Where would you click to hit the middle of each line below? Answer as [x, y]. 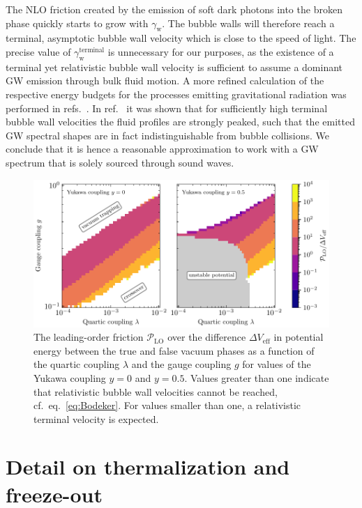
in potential [299, 337]
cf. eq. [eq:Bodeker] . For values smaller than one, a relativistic [167, 405]
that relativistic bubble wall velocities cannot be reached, [156, 391]
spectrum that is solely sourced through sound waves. [120, 162]
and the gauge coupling [181, 364]
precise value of [38, 51]
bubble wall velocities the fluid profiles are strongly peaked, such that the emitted [180, 122]
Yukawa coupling [70, 377]
